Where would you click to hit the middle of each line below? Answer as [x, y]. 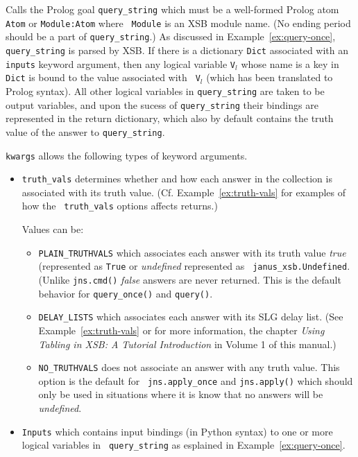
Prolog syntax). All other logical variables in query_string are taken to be [165, 90]
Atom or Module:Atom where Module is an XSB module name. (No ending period [178, 23]
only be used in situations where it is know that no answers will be [181, 394]
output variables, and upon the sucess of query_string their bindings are [162, 104]
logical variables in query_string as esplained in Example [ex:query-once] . [184, 445]
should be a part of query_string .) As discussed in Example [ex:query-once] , [171, 36]
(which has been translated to [270, 77]
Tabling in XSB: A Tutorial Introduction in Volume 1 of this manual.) [187, 344]
